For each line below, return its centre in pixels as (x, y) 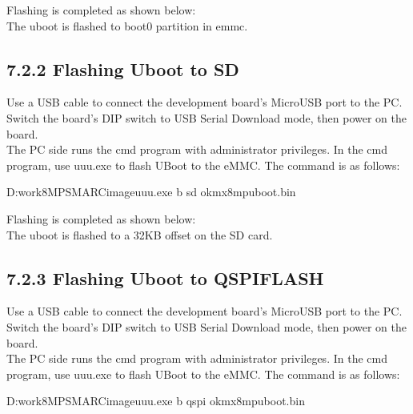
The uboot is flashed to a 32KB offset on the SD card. (140, 234)
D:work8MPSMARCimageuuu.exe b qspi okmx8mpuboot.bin (156, 401)
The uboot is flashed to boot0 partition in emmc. (127, 25)
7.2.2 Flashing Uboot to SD (123, 68)
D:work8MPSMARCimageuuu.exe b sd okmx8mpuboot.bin (151, 192)
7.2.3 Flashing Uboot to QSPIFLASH (165, 277)
